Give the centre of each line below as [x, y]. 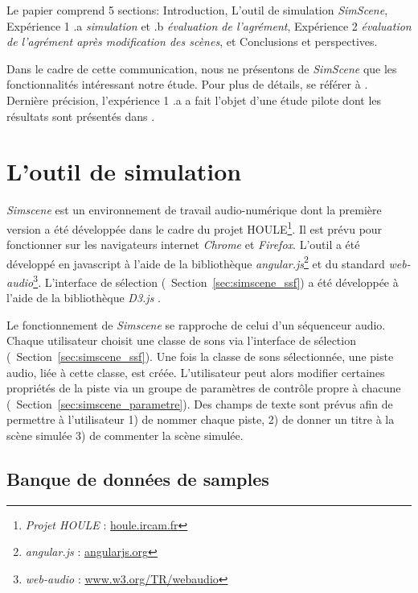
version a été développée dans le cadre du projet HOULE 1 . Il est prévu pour [195, 227]
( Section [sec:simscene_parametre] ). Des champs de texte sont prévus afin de [200, 403]
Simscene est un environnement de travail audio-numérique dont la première [194, 210]
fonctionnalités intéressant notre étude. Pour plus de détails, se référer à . [187, 84]
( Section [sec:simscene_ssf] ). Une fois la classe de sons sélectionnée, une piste [200, 356]
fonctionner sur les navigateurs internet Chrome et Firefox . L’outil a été [183, 245]
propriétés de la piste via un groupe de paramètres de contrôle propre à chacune [204, 388]
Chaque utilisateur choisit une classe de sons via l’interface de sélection [181, 340]
